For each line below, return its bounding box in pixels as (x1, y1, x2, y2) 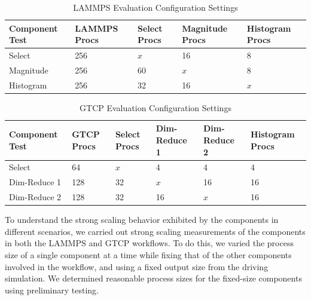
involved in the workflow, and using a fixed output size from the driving (5, 260, 269, 273)
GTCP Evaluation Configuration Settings (80, 101, 231, 114)
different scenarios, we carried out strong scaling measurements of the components (5, 225, 306, 237)
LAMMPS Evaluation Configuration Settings (73, 1, 238, 13)
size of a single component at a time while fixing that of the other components (5, 249, 292, 261)
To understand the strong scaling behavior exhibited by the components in (5, 213, 279, 226)
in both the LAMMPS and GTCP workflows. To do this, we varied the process (5, 237, 294, 249)
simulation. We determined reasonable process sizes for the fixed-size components (5, 272, 302, 284)
